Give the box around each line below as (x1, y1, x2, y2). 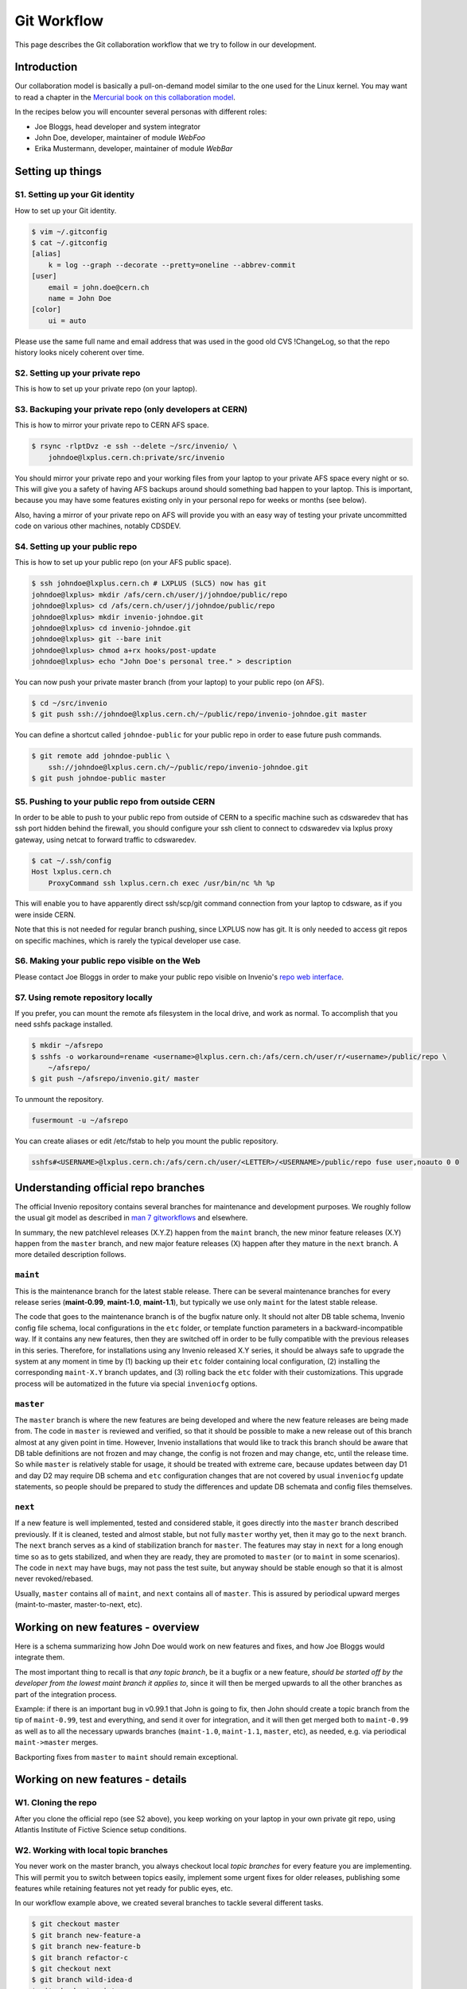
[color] (31, 305, 61, 314)
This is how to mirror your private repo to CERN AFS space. (14, 420, 210, 430)
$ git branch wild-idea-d (31, 1975, 133, 1984)
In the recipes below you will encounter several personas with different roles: (14, 107, 267, 117)
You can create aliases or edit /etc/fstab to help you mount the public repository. (14, 1136, 278, 1146)
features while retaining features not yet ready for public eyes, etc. (14, 1884, 234, 1893)
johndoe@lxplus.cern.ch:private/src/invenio (48, 453, 225, 461)
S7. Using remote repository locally (14, 991, 153, 1002)
